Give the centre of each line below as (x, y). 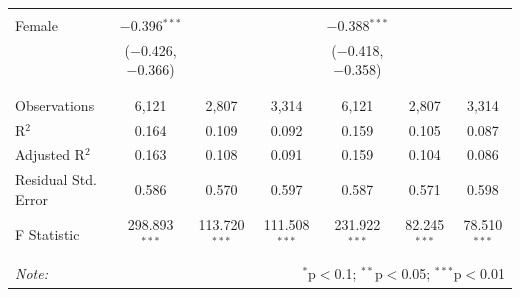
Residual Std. (56, 179)
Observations (55, 104)
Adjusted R (50, 154)
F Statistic (47, 233)
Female (36, 25)
